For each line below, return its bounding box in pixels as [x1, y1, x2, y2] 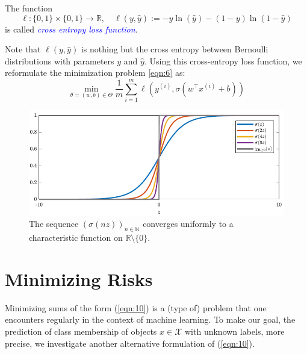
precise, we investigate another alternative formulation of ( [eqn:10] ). [5, 337, 255, 349]
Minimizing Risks [5, 266, 153, 291]
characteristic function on [29, 231, 123, 244]
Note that [5, 43, 41, 55]
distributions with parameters [5, 54, 114, 67]
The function [5, 2, 52, 14]
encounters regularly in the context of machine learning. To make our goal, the [5, 313, 296, 326]
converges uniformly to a [143, 217, 234, 230]
